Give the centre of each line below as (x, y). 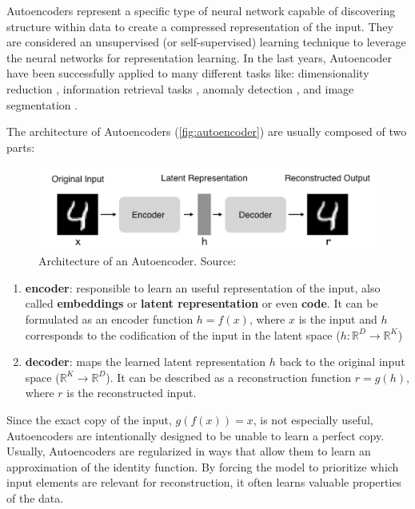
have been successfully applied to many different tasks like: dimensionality (188, 73)
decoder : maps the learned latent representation (145, 362)
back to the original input (342, 362)
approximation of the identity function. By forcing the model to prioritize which (203, 466)
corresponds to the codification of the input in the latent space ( (183, 334)
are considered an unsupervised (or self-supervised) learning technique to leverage (206, 42)
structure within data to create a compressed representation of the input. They (200, 26)
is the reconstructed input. (132, 393)
